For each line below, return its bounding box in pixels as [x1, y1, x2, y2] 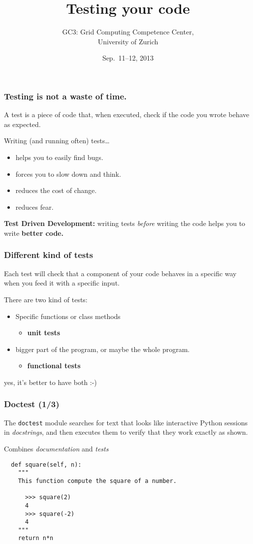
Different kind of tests [4, 249, 93, 261]
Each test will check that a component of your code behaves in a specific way [4, 268, 237, 278]
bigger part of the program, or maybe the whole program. [15, 344, 190, 354]
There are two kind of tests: [4, 294, 88, 304]
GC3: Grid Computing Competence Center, [62, 27, 194, 37]
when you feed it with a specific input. [4, 278, 120, 288]
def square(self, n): [11, 461, 82, 468]
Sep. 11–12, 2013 [102, 53, 154, 63]
